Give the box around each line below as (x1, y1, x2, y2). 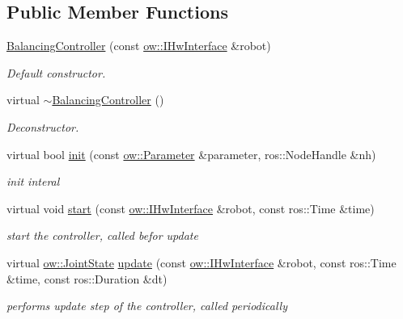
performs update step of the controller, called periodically (6, 297, 287, 314)
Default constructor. (6, 64, 106, 81)
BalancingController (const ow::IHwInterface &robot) (6, 37, 271, 54)
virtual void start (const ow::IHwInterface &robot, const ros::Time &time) (6, 199, 375, 216)
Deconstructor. (6, 118, 79, 135)
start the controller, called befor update (6, 227, 198, 244)
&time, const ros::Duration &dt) (6, 270, 168, 287)
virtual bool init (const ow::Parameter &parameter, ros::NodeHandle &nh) (6, 145, 376, 162)
